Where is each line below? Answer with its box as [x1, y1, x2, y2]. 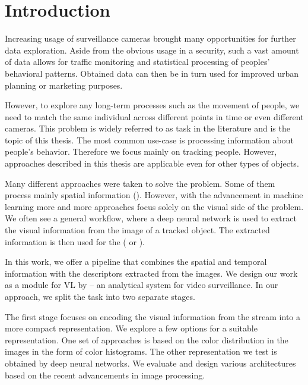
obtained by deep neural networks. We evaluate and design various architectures [5, 356, 296, 369]
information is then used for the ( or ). [5, 235, 145, 248]
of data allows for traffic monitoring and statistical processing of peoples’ [5, 55, 270, 68]
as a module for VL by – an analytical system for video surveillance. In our [5, 278, 278, 291]
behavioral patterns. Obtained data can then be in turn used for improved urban [5, 67, 299, 79]
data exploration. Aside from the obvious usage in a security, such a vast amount [5, 43, 299, 56]
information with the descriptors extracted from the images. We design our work [5, 267, 298, 279]
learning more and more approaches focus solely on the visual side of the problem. [5, 200, 304, 212]
